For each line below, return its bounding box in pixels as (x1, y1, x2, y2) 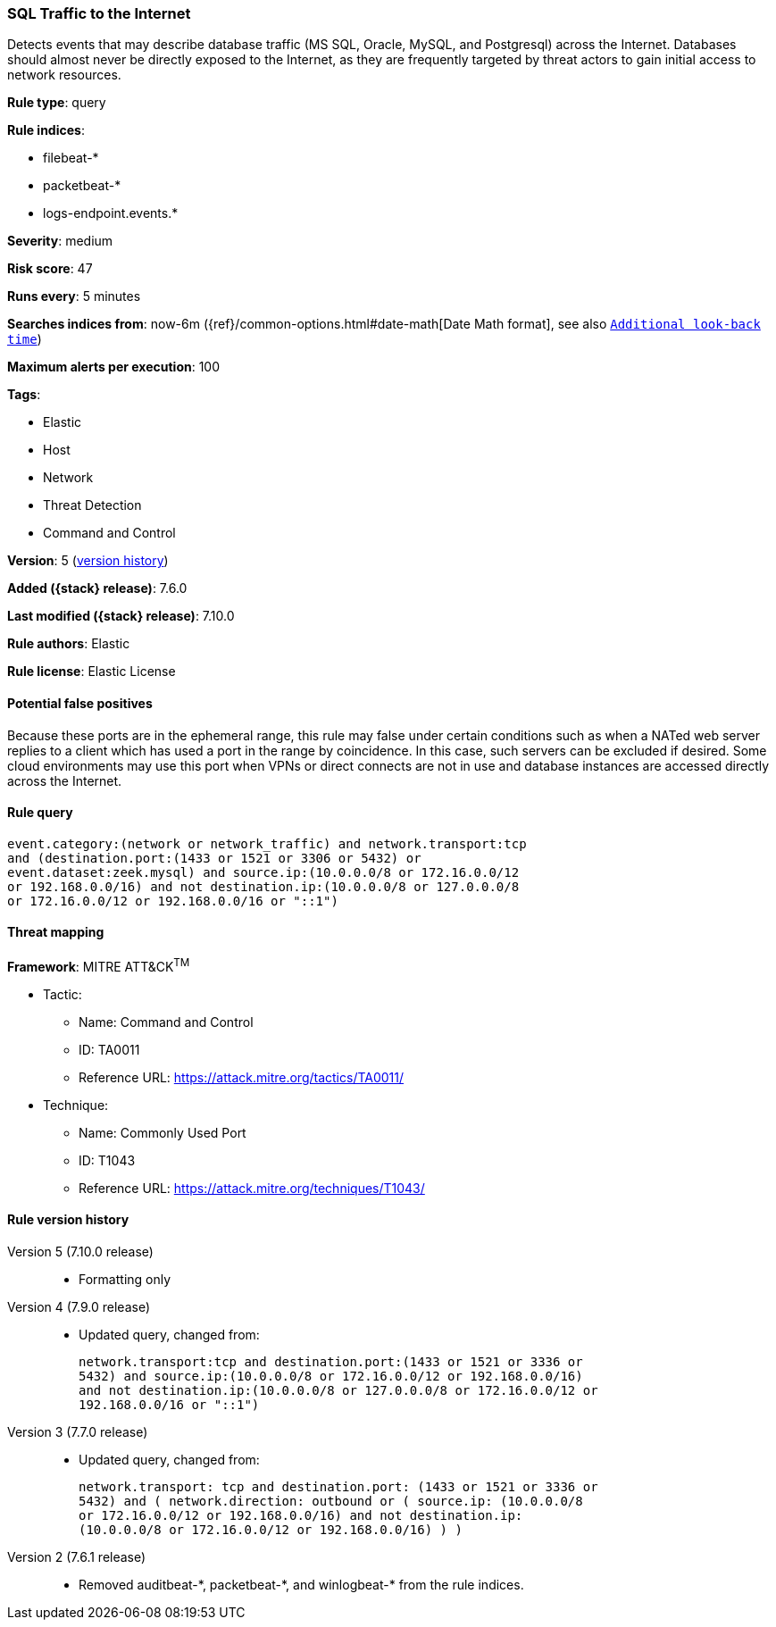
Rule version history (7, 1212, 129, 1228)
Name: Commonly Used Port (79, 1124, 246, 1140)
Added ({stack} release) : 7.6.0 (7, 580, 188, 597)
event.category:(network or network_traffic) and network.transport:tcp (7, 836, 527, 851)
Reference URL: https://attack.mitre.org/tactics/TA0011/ (79, 1069, 405, 1085)
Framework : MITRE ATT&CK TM (7, 956, 190, 974)
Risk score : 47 (7, 261, 93, 277)
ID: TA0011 (79, 1041, 140, 1057)
